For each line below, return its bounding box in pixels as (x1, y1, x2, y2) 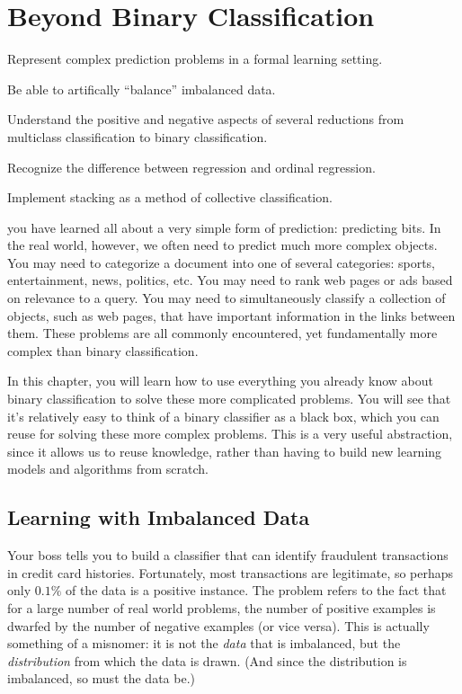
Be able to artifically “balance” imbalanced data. (7, 79, 276, 98)
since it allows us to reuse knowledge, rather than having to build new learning (7, 441, 442, 460)
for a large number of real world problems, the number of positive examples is (7, 598, 436, 617)
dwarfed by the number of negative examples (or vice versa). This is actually (7, 616, 430, 635)
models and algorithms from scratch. (7, 459, 209, 478)
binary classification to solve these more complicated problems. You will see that (7, 389, 451, 408)
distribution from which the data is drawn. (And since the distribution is (7, 651, 407, 670)
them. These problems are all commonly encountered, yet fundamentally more (7, 324, 438, 343)
